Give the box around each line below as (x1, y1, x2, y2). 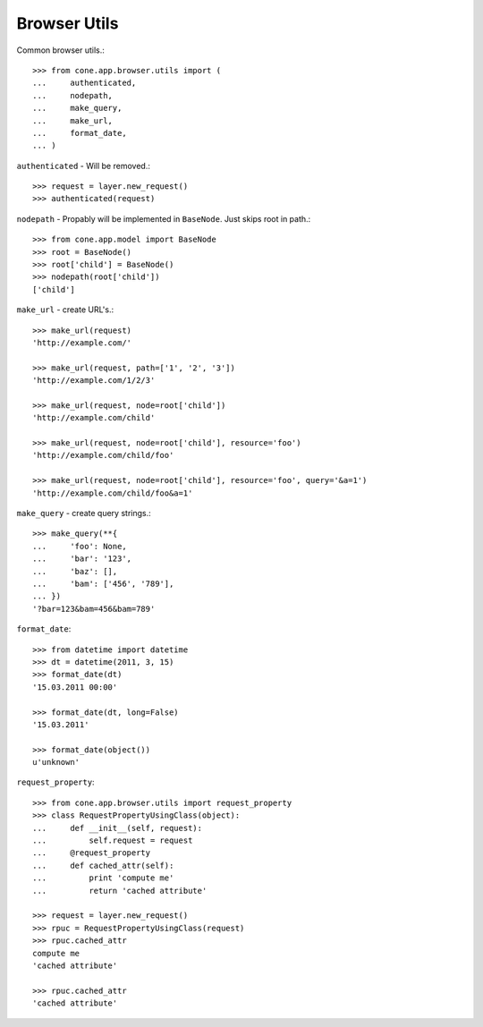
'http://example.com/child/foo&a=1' (32, 488, 193, 498)
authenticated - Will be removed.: (16, 160, 151, 171)
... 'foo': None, (32, 541, 127, 551)
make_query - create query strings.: (16, 508, 151, 519)
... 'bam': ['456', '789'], (32, 579, 174, 589)
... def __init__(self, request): (32, 823, 203, 833)
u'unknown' (32, 757, 80, 768)
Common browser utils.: (16, 45, 105, 55)
